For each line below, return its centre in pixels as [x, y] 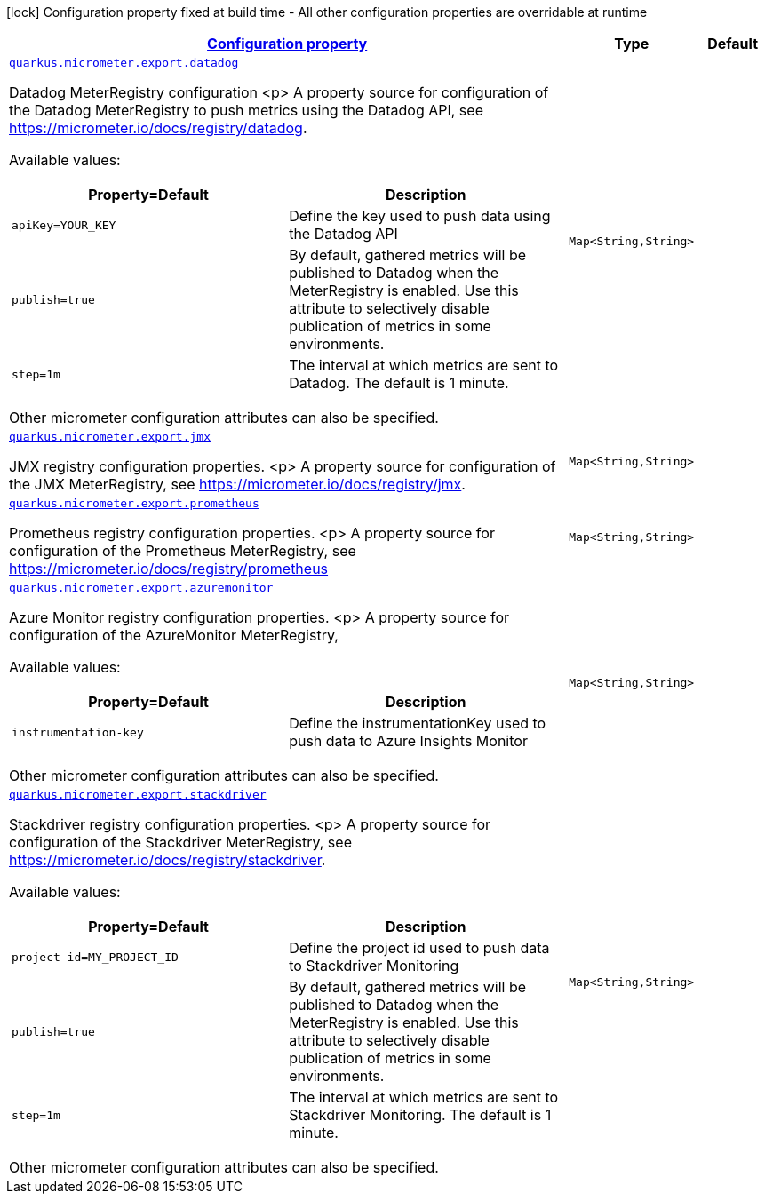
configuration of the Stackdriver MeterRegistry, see [180, 842]
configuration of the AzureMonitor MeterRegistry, [174, 635]
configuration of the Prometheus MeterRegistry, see [183, 551]
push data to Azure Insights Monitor [408, 741]
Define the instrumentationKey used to [418, 723]
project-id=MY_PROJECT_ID [95, 957]
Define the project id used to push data [419, 948]
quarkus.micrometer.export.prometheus [134, 503]
